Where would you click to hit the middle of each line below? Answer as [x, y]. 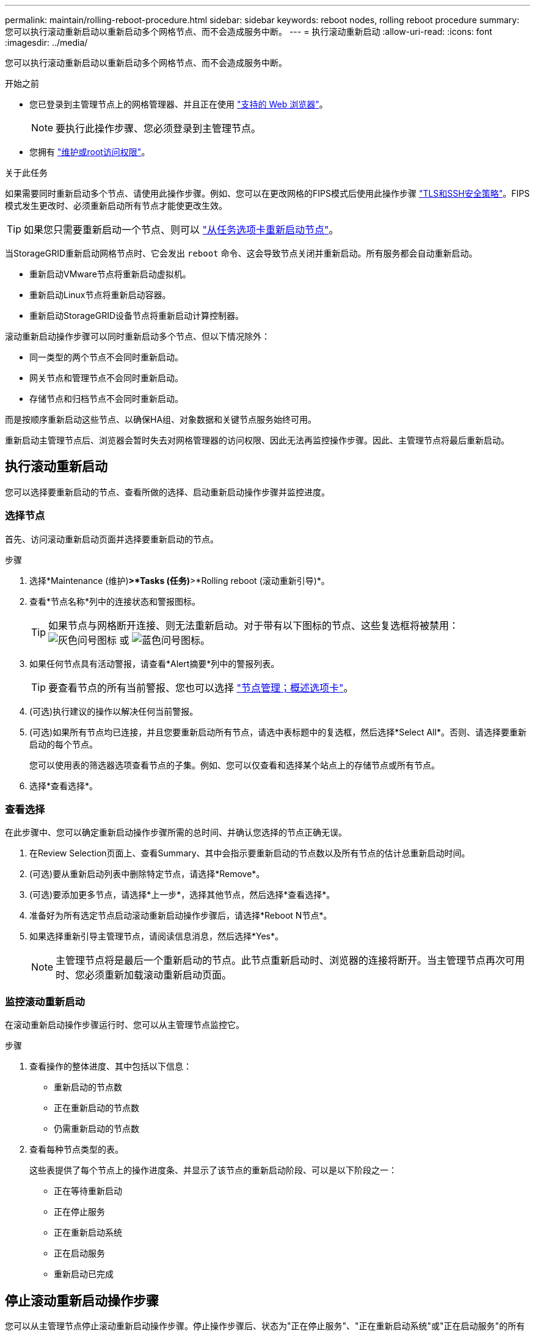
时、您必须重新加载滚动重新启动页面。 [144, 975]
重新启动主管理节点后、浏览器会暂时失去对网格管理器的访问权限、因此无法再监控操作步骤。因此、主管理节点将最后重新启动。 [257, 440]
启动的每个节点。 [64, 744]
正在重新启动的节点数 [96, 1108]
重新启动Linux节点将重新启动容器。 [100, 295]
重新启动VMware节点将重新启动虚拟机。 [110, 274]
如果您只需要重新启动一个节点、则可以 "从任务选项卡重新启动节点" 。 [181, 230]
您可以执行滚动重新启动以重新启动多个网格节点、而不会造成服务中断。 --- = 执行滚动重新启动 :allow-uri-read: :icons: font [249, 31]
